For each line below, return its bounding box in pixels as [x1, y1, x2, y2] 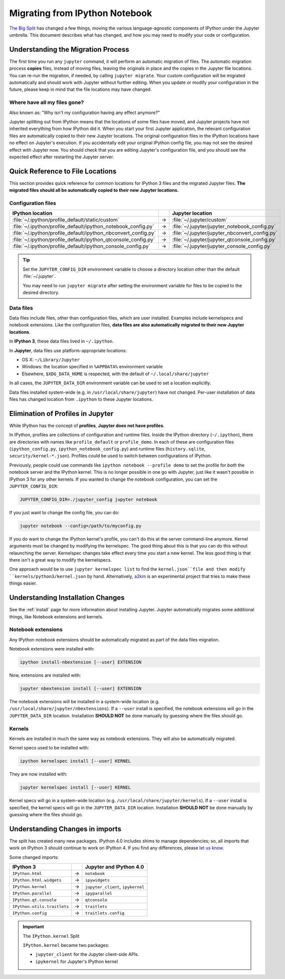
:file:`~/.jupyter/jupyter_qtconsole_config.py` [172, 236, 276, 243]
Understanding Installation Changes [9, 593, 125, 602]
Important [23, 924, 45, 930]
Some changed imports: [9, 854, 59, 860]
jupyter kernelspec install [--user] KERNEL [20, 785, 131, 791]
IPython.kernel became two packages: [23, 942, 110, 948]
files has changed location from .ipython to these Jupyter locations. [9, 396, 153, 402]
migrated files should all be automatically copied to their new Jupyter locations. [9, 187, 179, 193]
